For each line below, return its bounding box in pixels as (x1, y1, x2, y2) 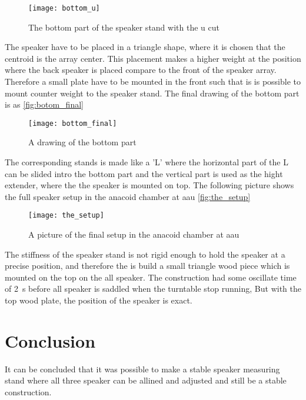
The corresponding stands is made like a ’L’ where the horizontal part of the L (5, 156, 288, 168)
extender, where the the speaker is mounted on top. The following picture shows (5, 179, 294, 191)
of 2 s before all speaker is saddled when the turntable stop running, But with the (5, 282, 301, 295)
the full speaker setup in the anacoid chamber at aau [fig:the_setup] (5, 190, 251, 202)
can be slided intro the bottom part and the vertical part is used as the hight (5, 167, 283, 179)
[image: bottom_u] (28, 4, 100, 12)
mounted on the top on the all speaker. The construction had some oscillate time (5, 271, 297, 283)
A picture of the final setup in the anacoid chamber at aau (28, 228, 240, 241)
